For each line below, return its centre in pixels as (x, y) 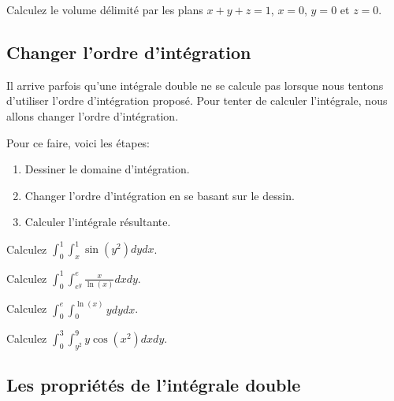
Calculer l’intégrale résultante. (98, 222)
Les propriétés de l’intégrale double (154, 384)
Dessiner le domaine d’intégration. (107, 169)
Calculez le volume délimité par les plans (105, 9)
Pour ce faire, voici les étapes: (78, 142)
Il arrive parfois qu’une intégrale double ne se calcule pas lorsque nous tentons (195, 85)
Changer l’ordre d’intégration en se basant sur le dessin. (160, 195)
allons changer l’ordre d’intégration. (93, 115)
